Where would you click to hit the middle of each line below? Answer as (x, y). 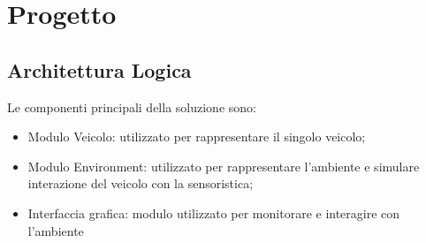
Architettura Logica (99, 69)
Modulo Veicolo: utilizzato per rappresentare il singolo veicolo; (197, 137)
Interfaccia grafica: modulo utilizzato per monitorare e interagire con (214, 213)
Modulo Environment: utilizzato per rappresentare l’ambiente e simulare (224, 166)
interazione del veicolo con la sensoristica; (141, 183)
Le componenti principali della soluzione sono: (132, 106)
